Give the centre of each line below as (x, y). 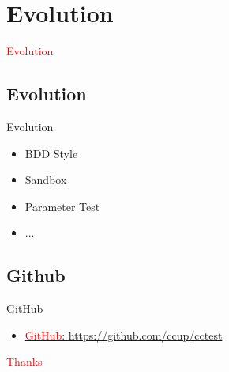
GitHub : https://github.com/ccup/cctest (124, 334)
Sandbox (46, 180)
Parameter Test (62, 206)
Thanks (24, 361)
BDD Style (51, 153)
